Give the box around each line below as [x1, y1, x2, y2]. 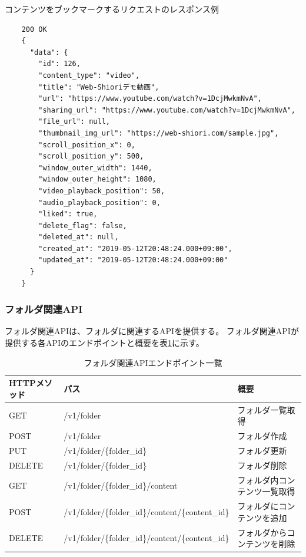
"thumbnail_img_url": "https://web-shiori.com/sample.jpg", [38, 128, 279, 137]
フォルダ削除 [237, 459, 287, 471]
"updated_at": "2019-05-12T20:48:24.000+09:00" [38, 256, 228, 265]
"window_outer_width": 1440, [38, 163, 152, 172]
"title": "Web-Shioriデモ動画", [38, 83, 159, 91]
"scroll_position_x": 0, [38, 140, 135, 149]
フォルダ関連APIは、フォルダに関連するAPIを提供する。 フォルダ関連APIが [5, 325, 299, 337]
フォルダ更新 [237, 444, 287, 456]
